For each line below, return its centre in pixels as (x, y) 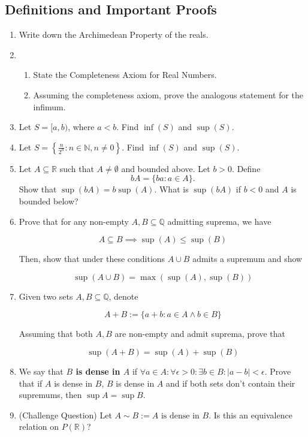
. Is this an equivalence (250, 415)
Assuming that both (56, 334)
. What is (171, 189)
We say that (41, 371)
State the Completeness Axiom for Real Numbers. (125, 75)
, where (81, 127)
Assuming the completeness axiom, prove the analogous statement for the (168, 94)
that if (31, 383)
